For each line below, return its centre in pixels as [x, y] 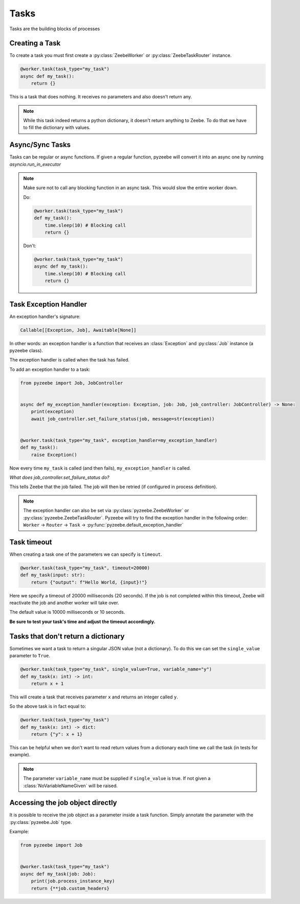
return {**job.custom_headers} [70, 888]
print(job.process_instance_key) [73, 881]
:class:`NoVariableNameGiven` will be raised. [70, 786]
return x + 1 [47, 684]
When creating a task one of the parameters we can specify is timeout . [86, 554]
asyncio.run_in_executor [35, 164]
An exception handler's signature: [45, 316]
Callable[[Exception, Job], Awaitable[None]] [78, 330]
